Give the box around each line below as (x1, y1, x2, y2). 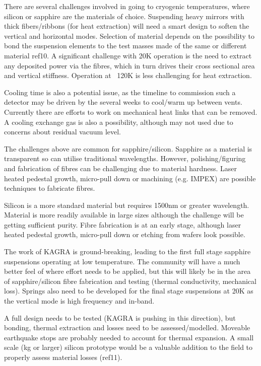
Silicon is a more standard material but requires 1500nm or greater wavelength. (4, 199, 249, 210)
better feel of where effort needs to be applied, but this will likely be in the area (4, 266, 251, 276)
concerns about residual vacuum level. (4, 126, 121, 137)
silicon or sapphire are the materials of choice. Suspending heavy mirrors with (4, 11, 244, 21)
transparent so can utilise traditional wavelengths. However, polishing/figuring (4, 153, 246, 164)
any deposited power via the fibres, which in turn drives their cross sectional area (4, 60, 255, 70)
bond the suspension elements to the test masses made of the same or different (4, 40, 247, 51)
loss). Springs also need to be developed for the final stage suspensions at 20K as (4, 285, 253, 296)
